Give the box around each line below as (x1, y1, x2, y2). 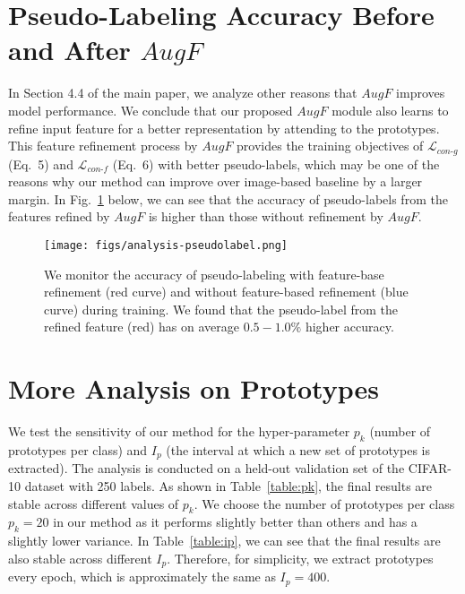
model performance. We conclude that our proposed (8, 100, 293, 119)
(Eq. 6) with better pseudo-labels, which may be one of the (112, 154, 440, 173)
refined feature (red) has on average (44, 317, 240, 336)
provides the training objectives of (237, 136, 424, 155)
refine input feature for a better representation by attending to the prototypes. (8, 118, 440, 137)
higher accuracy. (305, 317, 394, 336)
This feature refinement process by (8, 136, 198, 155)
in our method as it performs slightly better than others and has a (53, 512, 418, 531)
